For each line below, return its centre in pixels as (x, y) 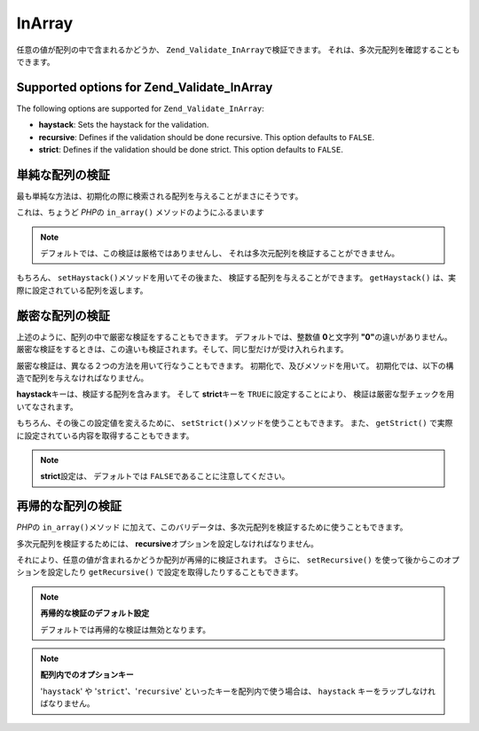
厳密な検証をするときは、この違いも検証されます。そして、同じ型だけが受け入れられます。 (183, 350)
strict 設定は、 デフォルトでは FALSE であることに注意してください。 (165, 476)
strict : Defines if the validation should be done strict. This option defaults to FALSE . (191, 150)
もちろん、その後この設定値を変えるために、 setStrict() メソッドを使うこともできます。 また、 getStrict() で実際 (235, 423)
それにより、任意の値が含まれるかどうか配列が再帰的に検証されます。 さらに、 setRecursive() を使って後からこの (230, 560)
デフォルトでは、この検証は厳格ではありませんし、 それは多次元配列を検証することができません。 (220, 254)
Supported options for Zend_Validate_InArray (145, 87)
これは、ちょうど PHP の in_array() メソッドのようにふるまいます (141, 212)
